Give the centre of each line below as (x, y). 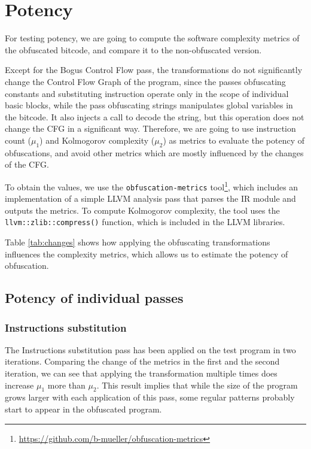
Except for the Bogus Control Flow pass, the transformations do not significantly (154, 70)
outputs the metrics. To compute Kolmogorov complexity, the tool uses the (142, 210)
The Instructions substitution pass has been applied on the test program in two (150, 349)
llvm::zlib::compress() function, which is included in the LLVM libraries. (145, 222)
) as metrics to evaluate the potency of (234, 140)
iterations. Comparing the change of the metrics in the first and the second (142, 361)
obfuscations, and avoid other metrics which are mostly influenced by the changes (154, 152)
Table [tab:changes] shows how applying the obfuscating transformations (138, 242)
